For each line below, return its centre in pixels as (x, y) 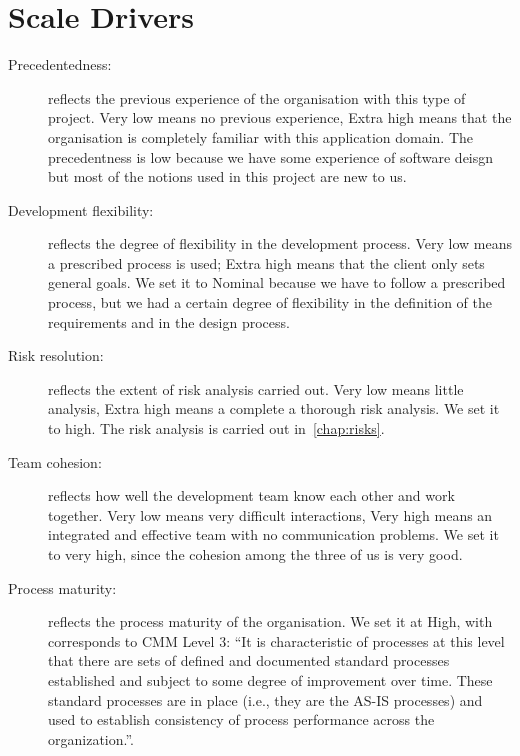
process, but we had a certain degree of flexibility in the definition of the (270, 302)
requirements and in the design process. (169, 321)
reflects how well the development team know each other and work (251, 495)
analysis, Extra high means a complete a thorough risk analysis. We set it (274, 408)
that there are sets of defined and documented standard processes (249, 660)
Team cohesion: (55, 461)
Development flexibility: (81, 209)
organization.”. (91, 738)
